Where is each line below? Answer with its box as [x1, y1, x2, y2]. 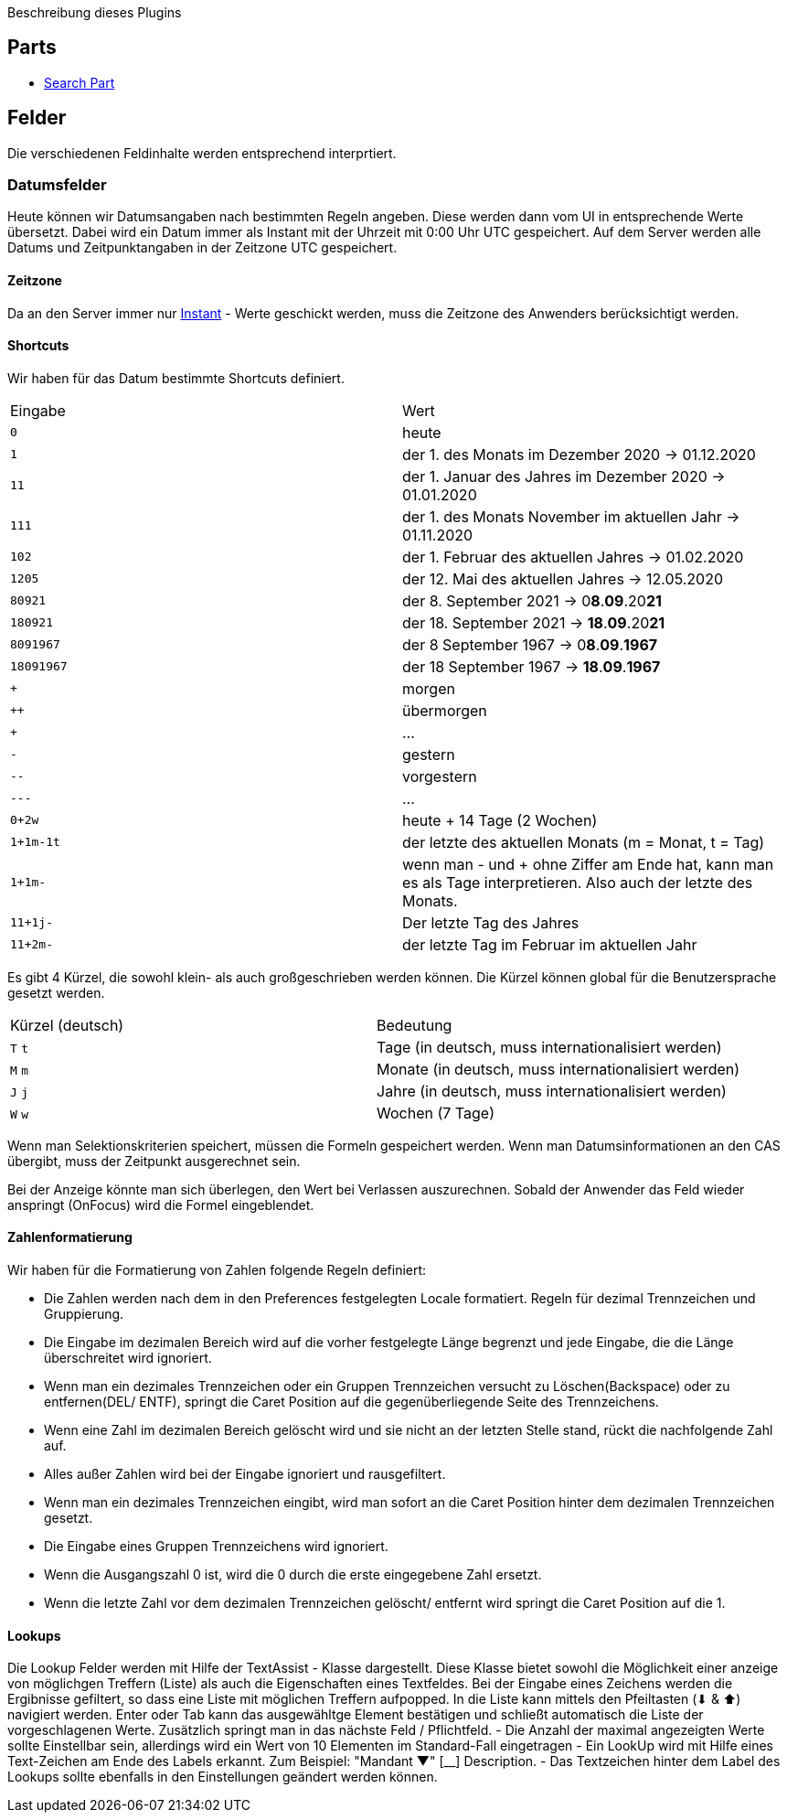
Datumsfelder [7, 176, 107, 195]
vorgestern [402, 766, 477, 786]
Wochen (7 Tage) [377, 1103, 495, 1122]
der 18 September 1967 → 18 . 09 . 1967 [402, 657, 661, 676]
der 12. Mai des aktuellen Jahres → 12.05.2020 [402, 569, 724, 588]
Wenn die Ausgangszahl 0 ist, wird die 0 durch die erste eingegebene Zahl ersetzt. [44, 1567, 542, 1583]
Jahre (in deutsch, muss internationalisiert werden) [377, 1081, 727, 1100]
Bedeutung [377, 1015, 452, 1034]
